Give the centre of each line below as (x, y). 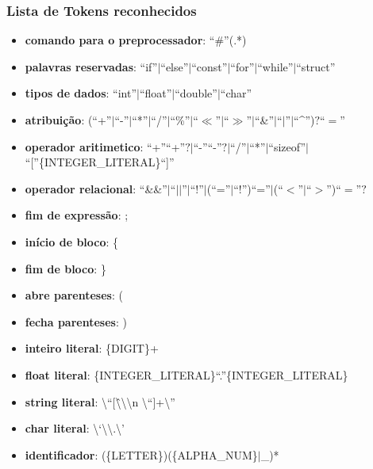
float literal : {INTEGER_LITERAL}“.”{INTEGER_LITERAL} (186, 374)
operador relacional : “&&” (96, 188)
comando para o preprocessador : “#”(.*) (136, 40)
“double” (196, 93)
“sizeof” (287, 146)
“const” (210, 66)
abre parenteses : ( (74, 295)
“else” (175, 66)
